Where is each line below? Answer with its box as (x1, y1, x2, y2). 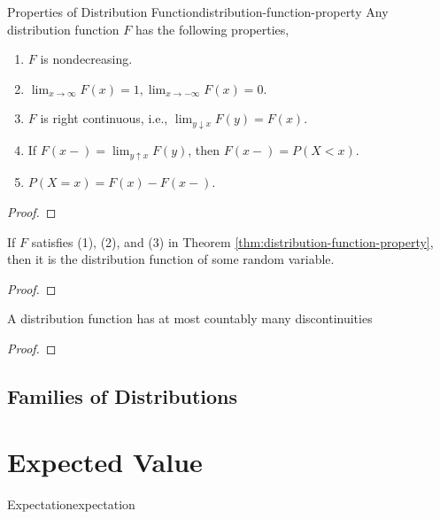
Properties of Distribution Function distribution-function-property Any (7, 3, 389, 20)
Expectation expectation (7, 494, 135, 513)
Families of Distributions (7, 383, 238, 410)
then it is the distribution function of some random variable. (7, 250, 335, 268)
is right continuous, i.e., (40, 109, 168, 128)
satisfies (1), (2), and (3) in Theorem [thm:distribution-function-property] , (31, 232, 434, 251)
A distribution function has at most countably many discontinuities (7, 309, 373, 328)
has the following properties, (135, 19, 289, 38)
